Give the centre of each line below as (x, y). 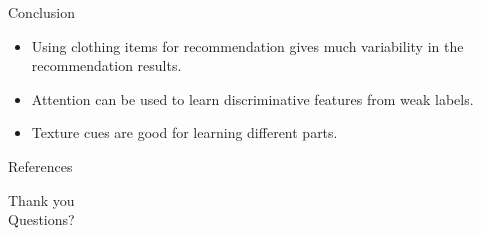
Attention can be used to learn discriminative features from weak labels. (252, 98)
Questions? (41, 219)
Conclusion (41, 12)
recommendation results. (106, 65)
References (40, 165)
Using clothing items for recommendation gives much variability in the (247, 45)
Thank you (41, 199)
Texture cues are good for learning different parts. (184, 132)
